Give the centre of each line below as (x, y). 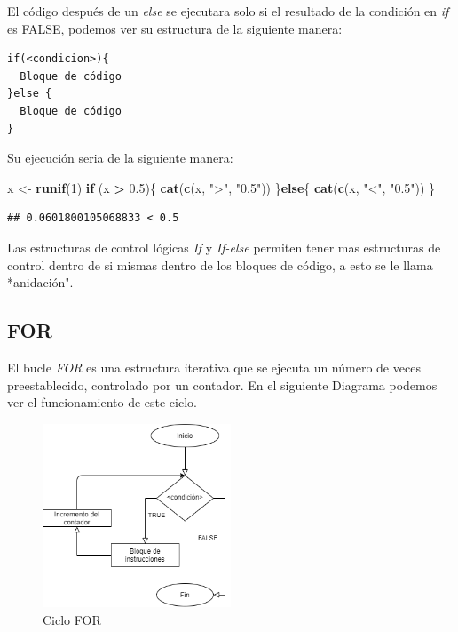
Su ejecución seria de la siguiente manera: (120, 158)
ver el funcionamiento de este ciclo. (102, 402)
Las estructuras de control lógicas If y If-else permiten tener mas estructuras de (224, 247)
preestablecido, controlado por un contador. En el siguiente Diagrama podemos (222, 384)
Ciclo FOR (72, 619)
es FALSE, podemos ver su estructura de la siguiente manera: (175, 28)
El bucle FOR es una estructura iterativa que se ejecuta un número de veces (214, 367)
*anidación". (40, 282)
